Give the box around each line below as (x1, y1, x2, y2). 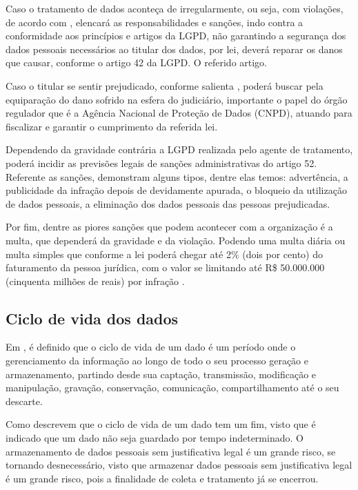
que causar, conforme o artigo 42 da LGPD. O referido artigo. (6, 55, 268, 70)
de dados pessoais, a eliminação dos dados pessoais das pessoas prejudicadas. (6, 196, 330, 210)
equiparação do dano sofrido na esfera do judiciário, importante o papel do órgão (6, 92, 348, 106)
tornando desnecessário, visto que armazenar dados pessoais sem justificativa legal (6, 458, 352, 472)
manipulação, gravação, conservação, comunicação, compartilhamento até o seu (6, 380, 339, 395)
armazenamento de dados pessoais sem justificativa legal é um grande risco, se (6, 444, 336, 458)
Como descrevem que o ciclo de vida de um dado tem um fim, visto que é (6, 417, 316, 431)
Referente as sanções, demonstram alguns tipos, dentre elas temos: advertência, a (6, 169, 348, 184)
